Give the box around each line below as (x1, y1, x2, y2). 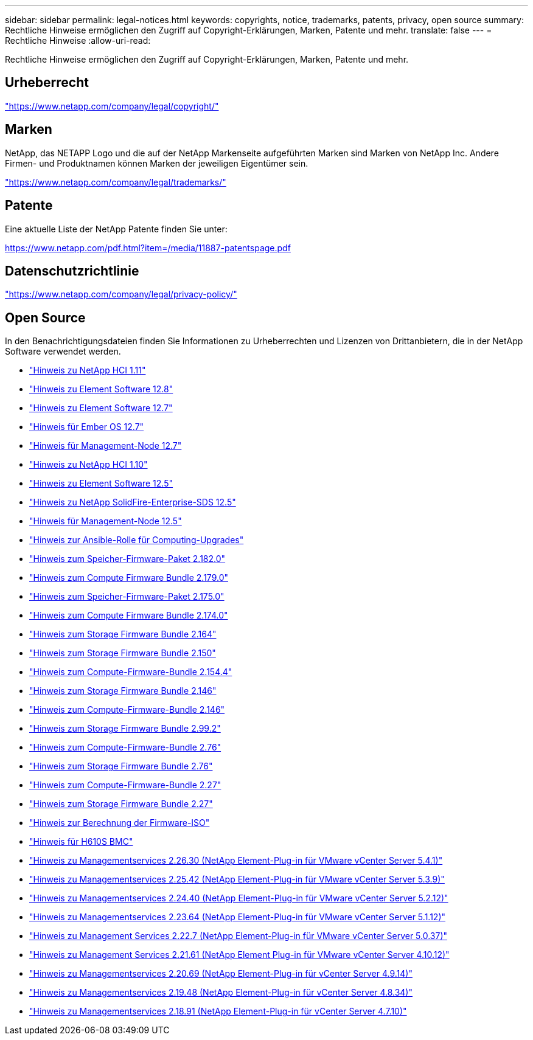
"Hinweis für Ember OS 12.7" (29, 421, 144, 432)
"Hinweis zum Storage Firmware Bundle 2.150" (29, 648, 216, 659)
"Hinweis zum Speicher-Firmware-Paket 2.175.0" (29, 591, 225, 602)
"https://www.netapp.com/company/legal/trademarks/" (5, 176, 226, 187)
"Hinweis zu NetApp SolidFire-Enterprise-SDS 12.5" (29, 497, 236, 508)
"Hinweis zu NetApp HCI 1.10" (29, 459, 148, 470)
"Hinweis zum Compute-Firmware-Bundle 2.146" (29, 704, 225, 715)
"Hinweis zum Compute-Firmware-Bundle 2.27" (29, 780, 221, 791)
